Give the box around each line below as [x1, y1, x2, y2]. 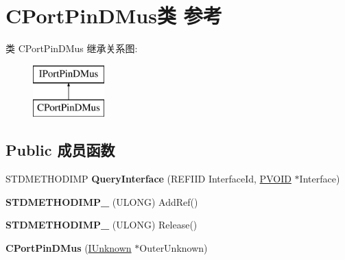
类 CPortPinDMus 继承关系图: [5, 41, 138, 56]
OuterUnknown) [139, 240, 208, 255]
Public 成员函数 [5, 139, 115, 161]
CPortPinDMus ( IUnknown [5, 240, 132, 255]
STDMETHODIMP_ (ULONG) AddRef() [5, 194, 198, 209]
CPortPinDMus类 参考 [5, 1, 222, 29]
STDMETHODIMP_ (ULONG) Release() [5, 217, 198, 232]
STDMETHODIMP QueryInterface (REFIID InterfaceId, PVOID [5, 172, 292, 186]
